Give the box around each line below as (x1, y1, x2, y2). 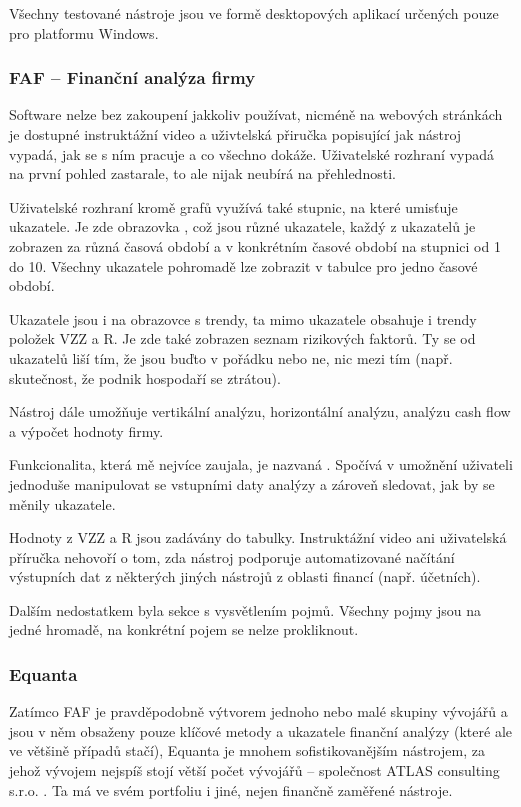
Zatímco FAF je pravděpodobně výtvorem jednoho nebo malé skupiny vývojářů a (9, 701, 508, 722)
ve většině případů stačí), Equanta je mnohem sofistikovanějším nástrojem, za (9, 740, 485, 761)
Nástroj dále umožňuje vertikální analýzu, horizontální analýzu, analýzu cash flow (9, 401, 511, 422)
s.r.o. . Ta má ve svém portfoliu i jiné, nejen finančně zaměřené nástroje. (9, 779, 453, 800)
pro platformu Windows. (9, 22, 159, 43)
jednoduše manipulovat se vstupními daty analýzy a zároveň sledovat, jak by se (9, 473, 495, 494)
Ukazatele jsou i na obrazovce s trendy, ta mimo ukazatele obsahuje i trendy (9, 308, 477, 329)
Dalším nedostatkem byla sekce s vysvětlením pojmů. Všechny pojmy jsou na (9, 599, 482, 620)
